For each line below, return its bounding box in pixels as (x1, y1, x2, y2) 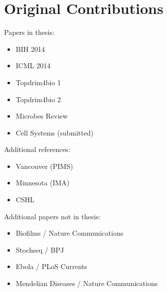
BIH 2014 (15, 43, 45, 54)
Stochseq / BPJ (15, 244, 64, 255)
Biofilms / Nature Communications (15, 228, 124, 238)
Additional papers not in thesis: (4, 211, 101, 221)
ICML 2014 (15, 60, 51, 71)
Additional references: (4, 144, 70, 154)
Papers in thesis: (4, 27, 54, 37)
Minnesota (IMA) (15, 177, 70, 188)
